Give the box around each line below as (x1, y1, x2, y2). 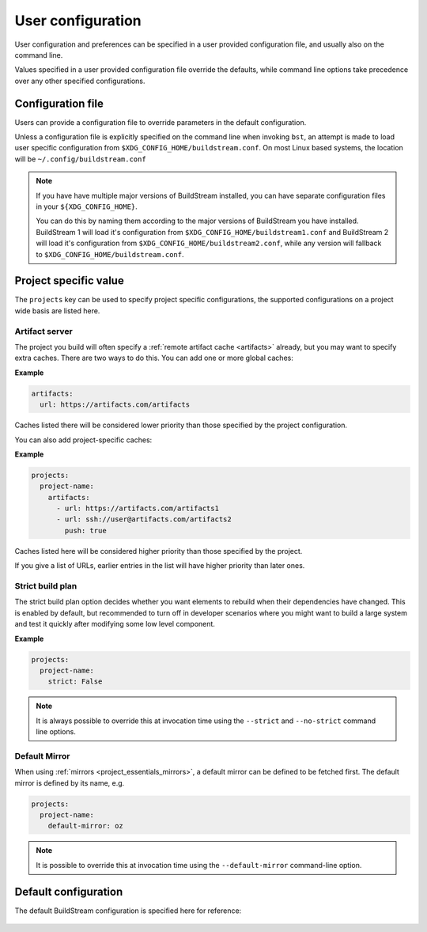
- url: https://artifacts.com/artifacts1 (56, 504, 219, 513)
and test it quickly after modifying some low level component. (14, 619, 215, 629)
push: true (64, 526, 107, 535)
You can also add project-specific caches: (14, 435, 153, 445)
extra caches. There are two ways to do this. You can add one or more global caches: (14, 353, 294, 363)
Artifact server (14, 325, 73, 336)
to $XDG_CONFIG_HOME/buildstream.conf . (36, 249, 184, 259)
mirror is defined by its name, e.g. (14, 778, 125, 787)
